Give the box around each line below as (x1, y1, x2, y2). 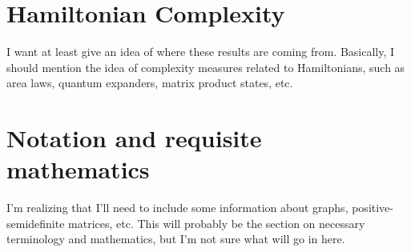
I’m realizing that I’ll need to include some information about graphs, (6, 199, 349, 216)
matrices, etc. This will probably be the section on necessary (68, 214, 365, 231)
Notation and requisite (6, 122, 262, 154)
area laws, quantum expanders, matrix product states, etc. (6, 74, 293, 91)
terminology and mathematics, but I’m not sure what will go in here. (6, 230, 345, 247)
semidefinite (6, 214, 65, 231)
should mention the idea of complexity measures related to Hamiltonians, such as (6, 58, 405, 75)
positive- (352, 199, 393, 216)
